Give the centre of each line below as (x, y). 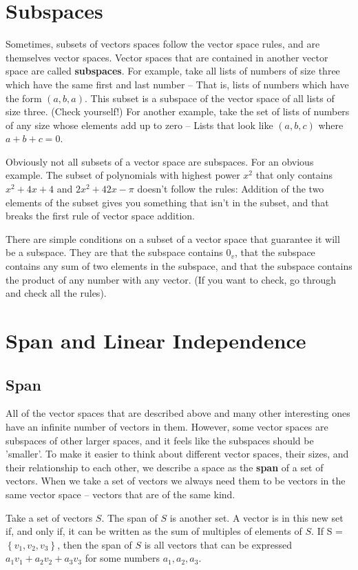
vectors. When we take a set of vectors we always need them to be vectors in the (176, 481)
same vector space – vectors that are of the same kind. (120, 494)
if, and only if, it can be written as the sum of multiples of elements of (154, 531)
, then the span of (95, 544)
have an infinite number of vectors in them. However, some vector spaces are (167, 426)
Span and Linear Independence (156, 340)
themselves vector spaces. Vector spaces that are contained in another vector (167, 57)
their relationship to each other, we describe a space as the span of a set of (165, 467)
